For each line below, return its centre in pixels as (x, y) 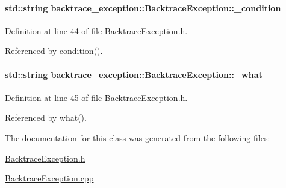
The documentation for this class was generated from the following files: (138, 137)
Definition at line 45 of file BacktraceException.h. (96, 97)
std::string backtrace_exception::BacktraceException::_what (134, 74)
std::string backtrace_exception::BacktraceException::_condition (143, 8)
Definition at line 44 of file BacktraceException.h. (96, 30)
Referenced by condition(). (54, 51)
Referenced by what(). (46, 117)
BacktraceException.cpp (49, 178)
